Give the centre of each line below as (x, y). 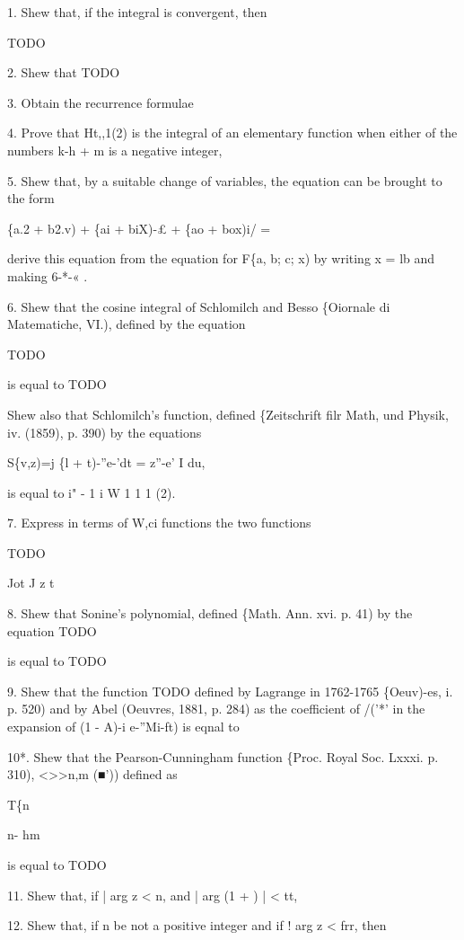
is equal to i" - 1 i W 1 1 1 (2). (92, 492)
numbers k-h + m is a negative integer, (115, 150)
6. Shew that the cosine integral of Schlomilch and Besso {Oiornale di (199, 306)
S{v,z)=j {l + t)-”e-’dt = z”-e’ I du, (106, 462)
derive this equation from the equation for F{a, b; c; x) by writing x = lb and (221, 258)
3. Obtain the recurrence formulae (101, 102)
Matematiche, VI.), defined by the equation (127, 324)
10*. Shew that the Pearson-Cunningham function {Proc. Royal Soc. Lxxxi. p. (223, 756)
